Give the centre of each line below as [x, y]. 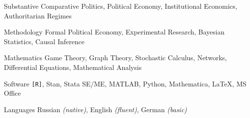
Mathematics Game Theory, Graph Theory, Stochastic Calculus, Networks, [116, 58]
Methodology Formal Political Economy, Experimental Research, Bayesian [114, 32]
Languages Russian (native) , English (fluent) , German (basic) [96, 109]
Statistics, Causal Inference [44, 41]
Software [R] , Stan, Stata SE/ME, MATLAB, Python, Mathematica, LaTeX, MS [125, 83]
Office [12, 93]
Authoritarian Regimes [38, 15]
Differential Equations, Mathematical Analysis [73, 67]
